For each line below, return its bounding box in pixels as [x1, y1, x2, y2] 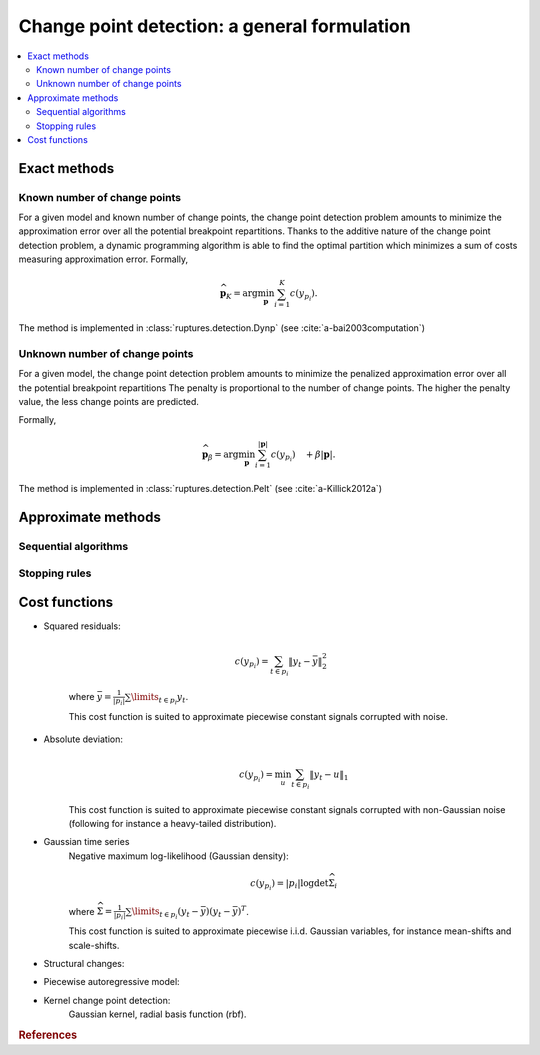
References [18, 1028, 78, 1042]
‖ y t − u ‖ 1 [309, 768, 349, 782]
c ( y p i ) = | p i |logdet [250, 877, 329, 892]
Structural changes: [43, 957, 125, 969]
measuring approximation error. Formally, [18, 253, 189, 265]
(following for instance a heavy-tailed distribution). [68, 817, 277, 829]
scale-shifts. [68, 939, 120, 951]
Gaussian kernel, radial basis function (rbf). [68, 1008, 247, 1020]
